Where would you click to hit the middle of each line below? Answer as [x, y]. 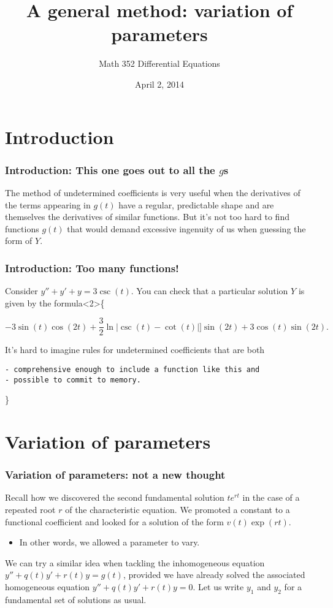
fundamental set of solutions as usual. [76, 599]
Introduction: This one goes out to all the [110, 169]
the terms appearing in [48, 204]
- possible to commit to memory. [73, 380]
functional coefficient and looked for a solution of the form [114, 521]
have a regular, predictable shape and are [196, 204]
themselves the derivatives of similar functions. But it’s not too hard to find [147, 217]
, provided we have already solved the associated [214, 575]
